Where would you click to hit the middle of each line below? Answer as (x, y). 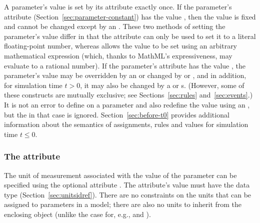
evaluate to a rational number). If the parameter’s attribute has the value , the (125, 65)
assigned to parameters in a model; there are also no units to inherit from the (123, 204)
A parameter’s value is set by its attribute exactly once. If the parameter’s (118, 6)
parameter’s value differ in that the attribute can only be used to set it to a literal (130, 36)
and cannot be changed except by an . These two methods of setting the (115, 26)
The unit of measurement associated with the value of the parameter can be (120, 175)
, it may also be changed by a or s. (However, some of (162, 85)
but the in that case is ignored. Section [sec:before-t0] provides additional (117, 114)
